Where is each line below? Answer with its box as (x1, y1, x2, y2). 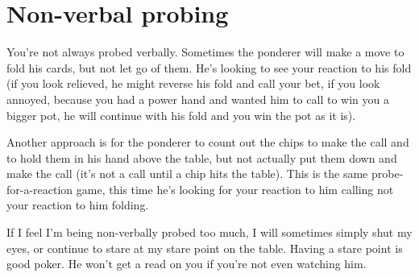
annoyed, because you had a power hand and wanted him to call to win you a (6, 90, 389, 107)
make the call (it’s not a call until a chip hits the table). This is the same (6, 165, 368, 182)
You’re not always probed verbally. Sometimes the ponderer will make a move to (6, 43, 404, 60)
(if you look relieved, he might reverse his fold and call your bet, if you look (6, 75, 380, 92)
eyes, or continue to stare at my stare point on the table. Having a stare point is (6, 239, 403, 256)
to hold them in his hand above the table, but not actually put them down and (6, 149, 397, 166)
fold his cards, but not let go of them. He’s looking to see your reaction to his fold (6, 59, 412, 76)
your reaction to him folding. (6, 196, 149, 213)
